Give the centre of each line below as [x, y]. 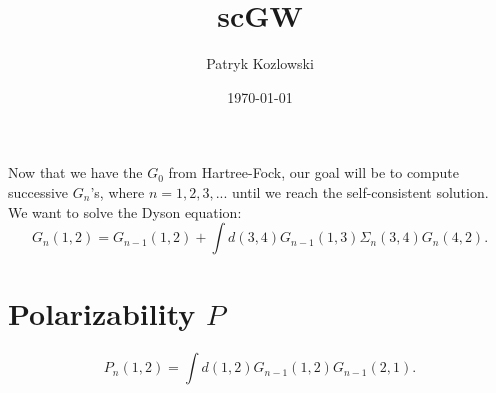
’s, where [117, 191]
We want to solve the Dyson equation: [125, 211]
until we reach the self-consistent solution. [360, 191]
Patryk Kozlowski [260, 63]
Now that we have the [75, 172]
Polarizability [102, 313]
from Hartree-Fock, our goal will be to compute [314, 172]
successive [38, 191]
